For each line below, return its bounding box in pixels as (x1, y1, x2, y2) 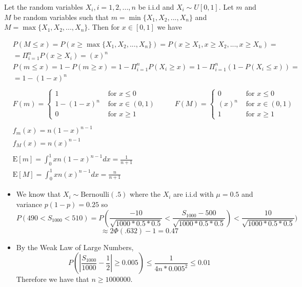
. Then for (88, 22, 120, 32)
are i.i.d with (173, 189, 214, 199)
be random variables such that (13, 11, 109, 22)
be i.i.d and (138, 2, 174, 12)
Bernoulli (80, 191, 110, 199)
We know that (16, 189, 61, 199)
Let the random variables (4, 2, 83, 12)
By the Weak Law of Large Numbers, (16, 241, 134, 252)
